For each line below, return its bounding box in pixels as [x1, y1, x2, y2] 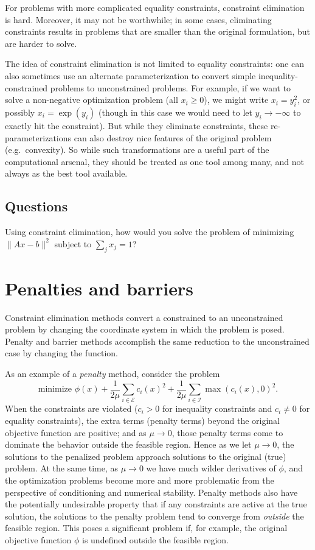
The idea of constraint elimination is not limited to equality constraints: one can [5, 57, 304, 70]
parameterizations [5, 131, 72, 144]
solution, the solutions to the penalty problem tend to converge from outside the [5, 509, 304, 522]
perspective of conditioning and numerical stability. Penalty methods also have [5, 485, 298, 498]
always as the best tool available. [5, 167, 128, 180]
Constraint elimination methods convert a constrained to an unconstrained [5, 311, 283, 323]
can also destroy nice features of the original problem [74, 131, 272, 144]
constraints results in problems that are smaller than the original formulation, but [5, 25, 311, 38]
